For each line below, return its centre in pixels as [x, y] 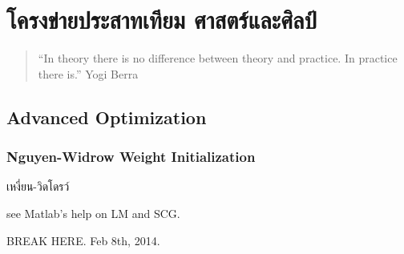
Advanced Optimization [107, 117]
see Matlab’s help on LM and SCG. [93, 213]
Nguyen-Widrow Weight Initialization [131, 157]
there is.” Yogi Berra [88, 73]
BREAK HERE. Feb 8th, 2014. [83, 240]
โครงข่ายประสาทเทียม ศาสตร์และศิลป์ [162, 20]
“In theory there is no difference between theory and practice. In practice [218, 58]
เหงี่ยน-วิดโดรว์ [38, 186]
